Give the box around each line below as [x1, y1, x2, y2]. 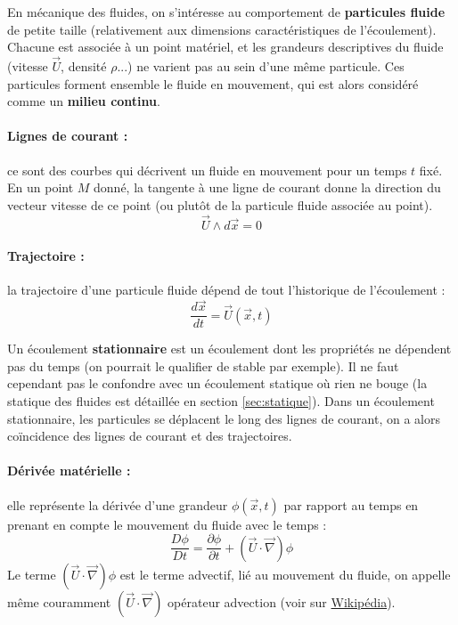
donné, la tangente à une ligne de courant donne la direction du [94, 178, 441, 197]
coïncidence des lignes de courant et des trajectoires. [7, 426, 292, 445]
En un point [7, 178, 74, 197]
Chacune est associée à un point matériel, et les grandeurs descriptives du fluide [7, 37, 444, 56]
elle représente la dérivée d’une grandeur [7, 495, 228, 514]
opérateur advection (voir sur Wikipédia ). [168, 592, 396, 611]
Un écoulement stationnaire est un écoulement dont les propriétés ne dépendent [7, 339, 452, 358]
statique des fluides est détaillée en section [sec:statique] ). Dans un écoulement [7, 392, 435, 410]
